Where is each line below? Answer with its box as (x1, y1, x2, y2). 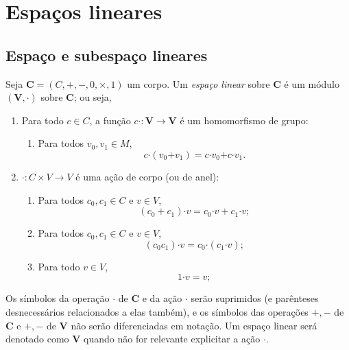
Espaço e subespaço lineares (5, 44, 208, 65)
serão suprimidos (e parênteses (191, 291, 319, 305)
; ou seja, (73, 90, 112, 104)
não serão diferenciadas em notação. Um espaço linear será (71, 318, 317, 332)
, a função (89, 113, 131, 127)
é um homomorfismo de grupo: (180, 113, 309, 127)
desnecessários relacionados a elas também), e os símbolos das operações (5, 304, 309, 318)
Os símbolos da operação (5, 291, 110, 305)
